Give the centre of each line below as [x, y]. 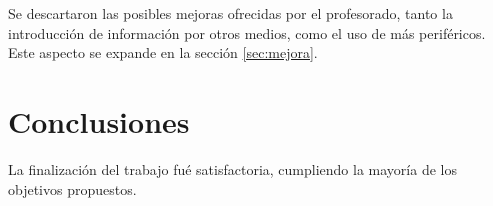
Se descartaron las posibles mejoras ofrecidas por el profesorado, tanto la [230, 13]
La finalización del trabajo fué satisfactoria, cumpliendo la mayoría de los [232, 168]
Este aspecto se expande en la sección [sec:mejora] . [163, 52]
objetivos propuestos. [72, 188]
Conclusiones [99, 120]
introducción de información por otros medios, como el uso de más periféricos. [247, 32]
